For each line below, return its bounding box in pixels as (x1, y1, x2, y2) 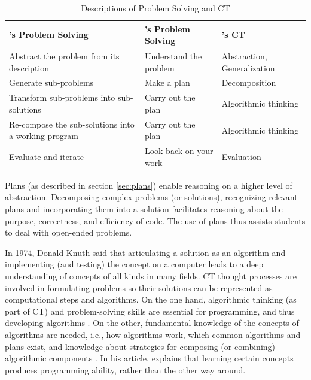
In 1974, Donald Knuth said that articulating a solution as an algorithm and (5, 246, 286, 258)
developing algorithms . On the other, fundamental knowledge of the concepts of (5, 316, 299, 329)
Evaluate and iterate (9, 150, 84, 162)
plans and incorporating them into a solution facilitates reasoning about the (5, 203, 283, 215)
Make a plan (144, 76, 190, 89)
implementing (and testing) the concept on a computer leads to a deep (5, 258, 264, 270)
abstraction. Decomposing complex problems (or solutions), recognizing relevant (5, 191, 298, 203)
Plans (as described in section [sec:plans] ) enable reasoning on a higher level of (5, 179, 292, 191)
